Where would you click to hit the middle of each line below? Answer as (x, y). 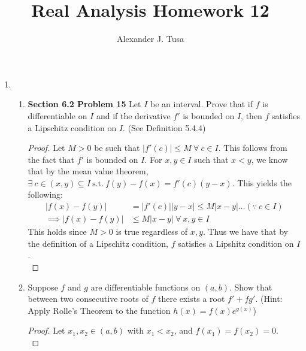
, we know (269, 159)
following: (45, 194)
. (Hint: (269, 299)
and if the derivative (133, 115)
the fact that (51, 159)
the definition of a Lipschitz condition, (98, 243)
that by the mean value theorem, (88, 171)
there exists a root (192, 299)
